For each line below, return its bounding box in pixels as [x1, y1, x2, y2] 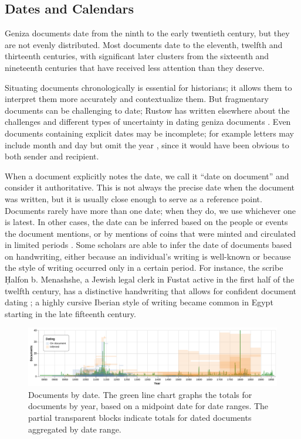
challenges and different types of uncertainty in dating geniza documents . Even [5, 115, 291, 128]
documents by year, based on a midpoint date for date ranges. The [28, 400, 269, 412]
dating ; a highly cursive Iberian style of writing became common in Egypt [5, 296, 273, 308]
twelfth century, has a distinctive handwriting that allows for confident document [5, 284, 296, 297]
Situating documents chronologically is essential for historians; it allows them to [5, 81, 292, 93]
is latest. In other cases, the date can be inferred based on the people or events [5, 216, 288, 228]
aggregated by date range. [28, 423, 121, 435]
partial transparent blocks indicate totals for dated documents [28, 411, 252, 424]
